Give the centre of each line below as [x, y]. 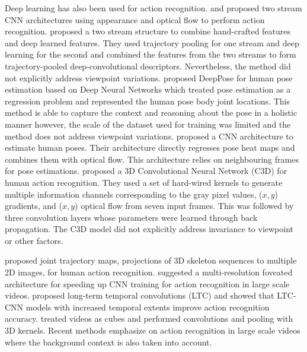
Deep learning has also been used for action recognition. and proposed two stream [153, 8]
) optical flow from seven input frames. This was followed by [184, 206]
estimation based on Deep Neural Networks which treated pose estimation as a [148, 89]
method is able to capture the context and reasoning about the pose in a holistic [151, 112]
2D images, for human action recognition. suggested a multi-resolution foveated [149, 272]
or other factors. [34, 240]
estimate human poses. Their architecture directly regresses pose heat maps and [150, 148]
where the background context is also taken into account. [108, 342]
